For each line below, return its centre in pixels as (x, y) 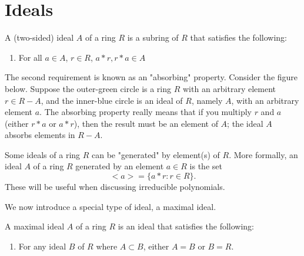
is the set (206, 166)
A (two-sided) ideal (39, 37)
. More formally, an (263, 154)
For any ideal (42, 246)
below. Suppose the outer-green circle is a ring (88, 88)
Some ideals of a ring (43, 154)
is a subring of (153, 37)
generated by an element (120, 166)
